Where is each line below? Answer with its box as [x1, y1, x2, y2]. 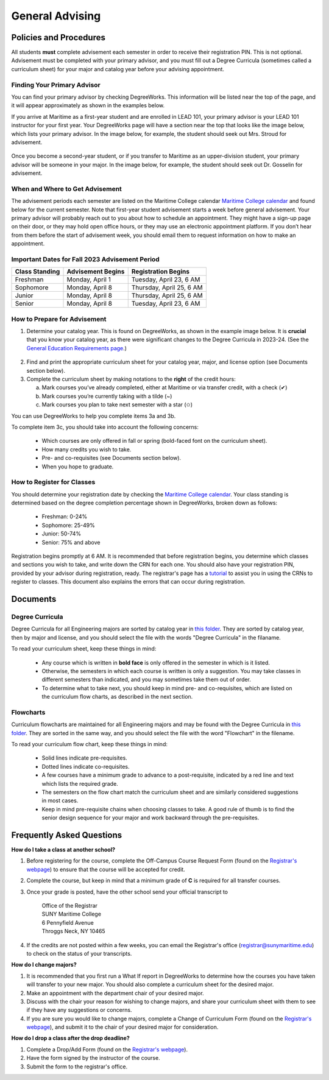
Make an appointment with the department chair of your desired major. [26, 989, 204, 997]
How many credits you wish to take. [41, 445, 132, 453]
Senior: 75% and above [41, 538, 101, 546]
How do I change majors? [11, 961, 77, 969]
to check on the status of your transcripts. [26, 950, 132, 957]
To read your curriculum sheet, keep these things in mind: [11, 645, 157, 652]
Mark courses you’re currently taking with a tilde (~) [41, 392, 172, 400]
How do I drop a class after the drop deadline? [11, 1034, 130, 1042]
